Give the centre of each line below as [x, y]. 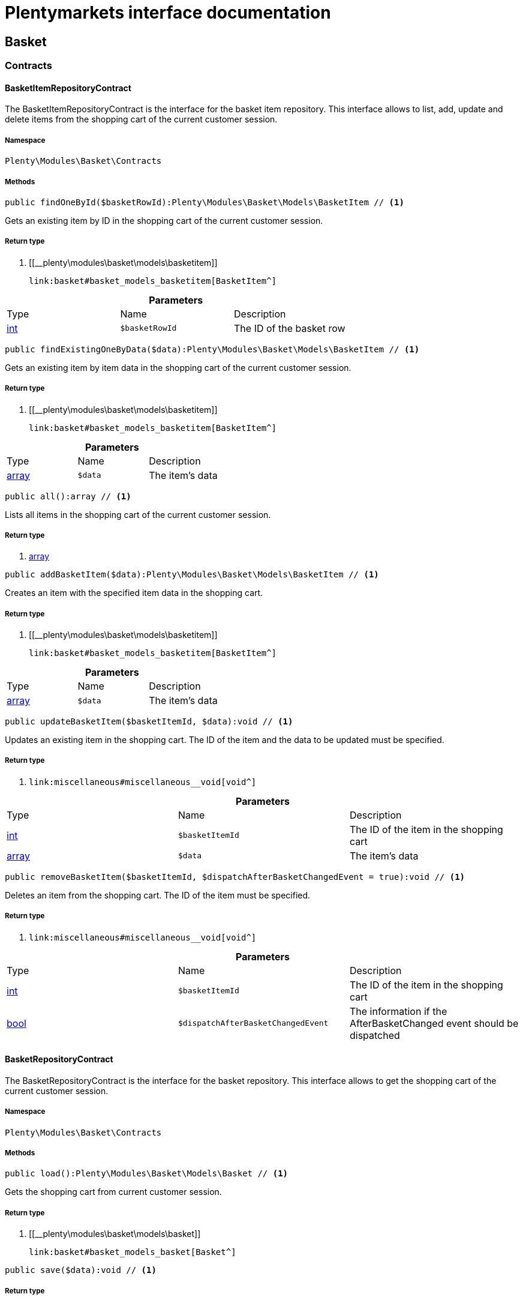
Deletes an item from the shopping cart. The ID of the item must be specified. [158, 895]
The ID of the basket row [290, 328]
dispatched [375, 1035]
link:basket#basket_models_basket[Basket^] [133, 1252]
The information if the [398, 1011]
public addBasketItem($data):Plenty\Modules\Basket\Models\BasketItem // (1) [192, 575]
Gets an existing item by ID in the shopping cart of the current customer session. [164, 220]
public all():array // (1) [68, 496]
